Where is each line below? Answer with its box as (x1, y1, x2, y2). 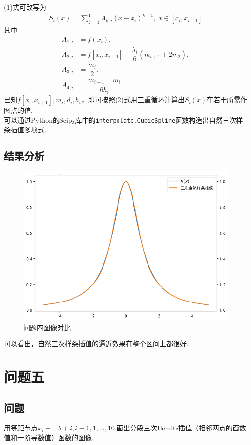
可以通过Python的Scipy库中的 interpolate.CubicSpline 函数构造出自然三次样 (4, 114, 243, 125)
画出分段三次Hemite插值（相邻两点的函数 (116, 423, 246, 433)
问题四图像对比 (23, 322, 71, 332)
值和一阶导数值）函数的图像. (4, 432, 94, 443)
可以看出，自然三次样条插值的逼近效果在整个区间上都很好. (4, 338, 189, 349)
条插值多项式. (4, 124, 46, 134)
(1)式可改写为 (4, 2, 46, 12)
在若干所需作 (207, 95, 248, 105)
